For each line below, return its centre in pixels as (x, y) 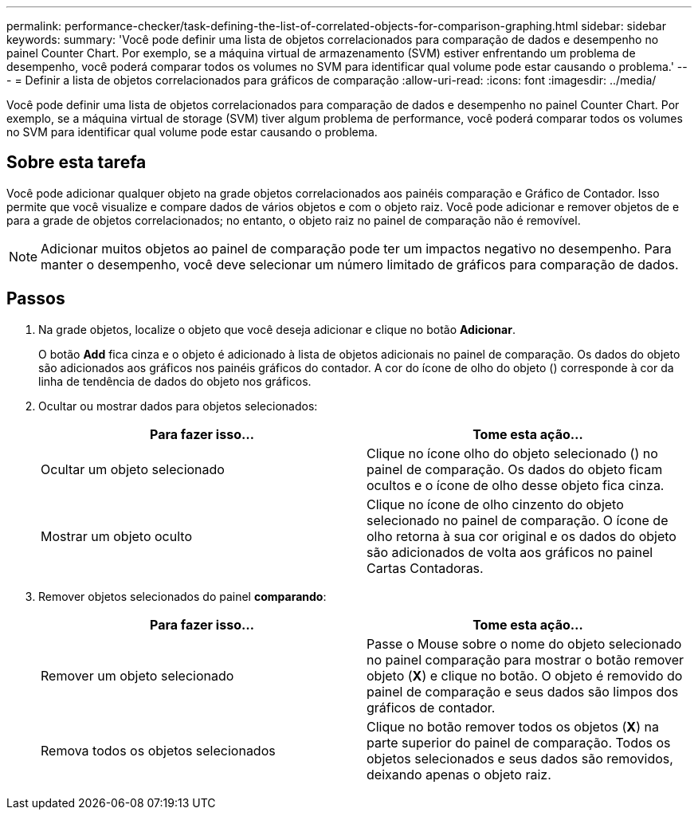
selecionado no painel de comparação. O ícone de (518, 520)
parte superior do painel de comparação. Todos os (519, 742)
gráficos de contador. (431, 707)
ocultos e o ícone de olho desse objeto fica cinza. (516, 485)
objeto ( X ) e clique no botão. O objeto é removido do (525, 675)
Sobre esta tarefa (76, 163)
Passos (36, 299)
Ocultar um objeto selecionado (133, 469)
